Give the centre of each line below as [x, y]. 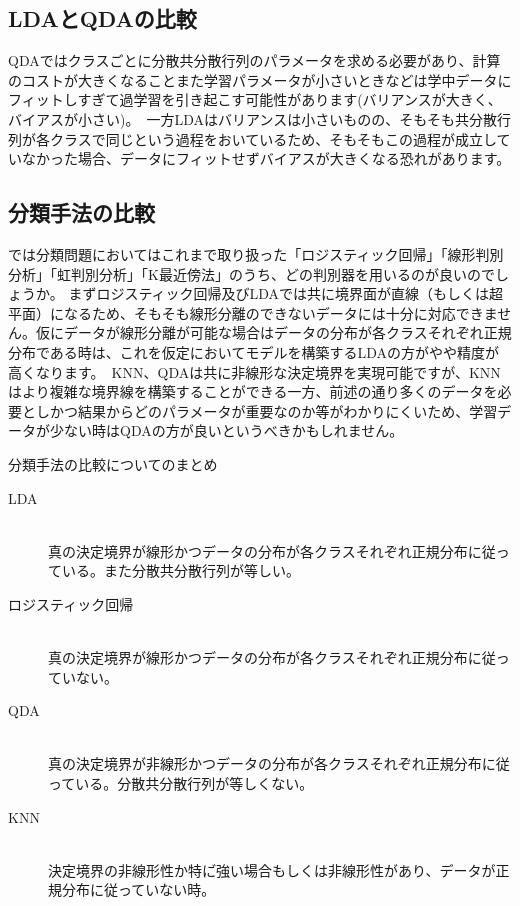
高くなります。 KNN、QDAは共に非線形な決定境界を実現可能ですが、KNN [254, 371]
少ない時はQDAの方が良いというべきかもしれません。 [226, 430]
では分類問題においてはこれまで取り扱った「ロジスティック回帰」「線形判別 [256, 253]
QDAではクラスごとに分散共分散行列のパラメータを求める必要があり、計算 [254, 60]
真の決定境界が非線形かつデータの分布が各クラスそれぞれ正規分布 [265, 763]
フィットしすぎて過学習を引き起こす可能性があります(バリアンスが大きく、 [255, 99]
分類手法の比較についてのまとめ [113, 463]
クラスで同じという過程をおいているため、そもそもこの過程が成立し [273, 138]
